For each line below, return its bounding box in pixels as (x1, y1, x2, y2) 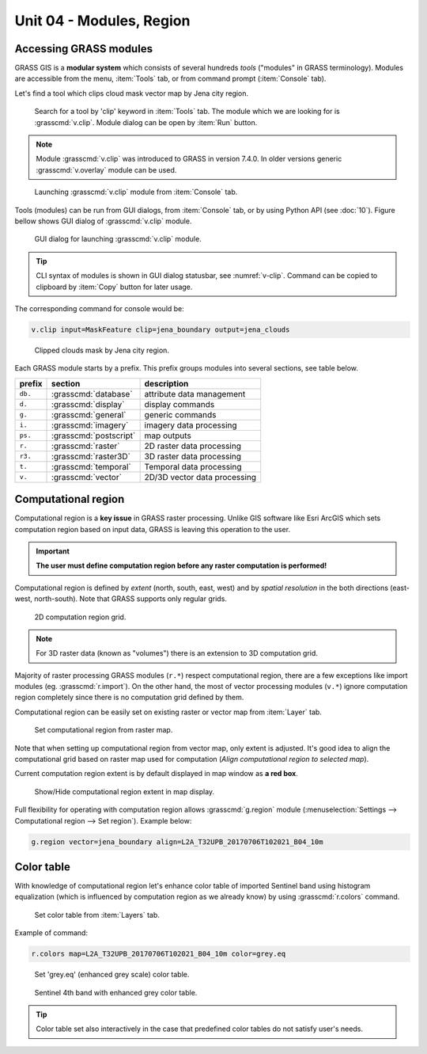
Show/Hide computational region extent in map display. (34, 786, 215, 796)
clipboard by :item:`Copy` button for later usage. (36, 282, 193, 291)
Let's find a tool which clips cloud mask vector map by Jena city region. (14, 88, 249, 98)
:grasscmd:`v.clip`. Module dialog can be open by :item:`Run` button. (34, 117, 258, 127)
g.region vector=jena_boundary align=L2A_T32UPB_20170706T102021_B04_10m (31, 837, 323, 847)
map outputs (144, 430, 191, 441)
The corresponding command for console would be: (14, 303, 185, 313)
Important (36, 546, 70, 556)
